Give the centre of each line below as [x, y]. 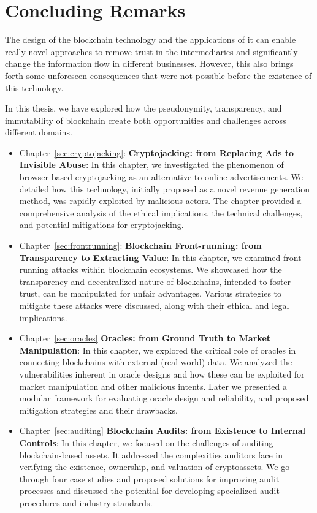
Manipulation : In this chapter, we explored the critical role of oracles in [158, 350]
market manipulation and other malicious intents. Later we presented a [153, 386]
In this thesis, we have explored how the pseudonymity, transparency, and [143, 108]
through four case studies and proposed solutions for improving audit [149, 478]
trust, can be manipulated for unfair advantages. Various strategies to [151, 293]
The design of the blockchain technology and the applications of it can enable [151, 40]
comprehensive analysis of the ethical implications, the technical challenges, [161, 212]
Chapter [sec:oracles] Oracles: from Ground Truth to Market [145, 338]
